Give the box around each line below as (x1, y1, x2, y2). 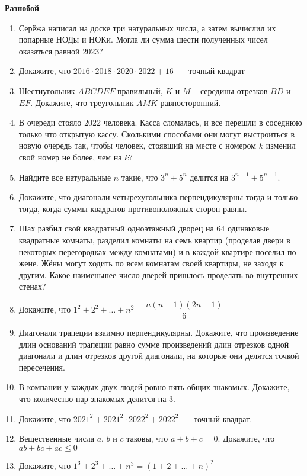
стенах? (18, 280, 46, 292)
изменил (266, 139, 296, 152)
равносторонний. (160, 96, 221, 108)
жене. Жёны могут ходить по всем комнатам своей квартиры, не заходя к (18, 257, 284, 269)
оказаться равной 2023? (18, 44, 103, 57)
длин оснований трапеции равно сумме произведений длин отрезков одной (18, 337, 289, 350)
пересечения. (18, 361, 65, 373)
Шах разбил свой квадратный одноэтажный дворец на (18, 222, 214, 234)
